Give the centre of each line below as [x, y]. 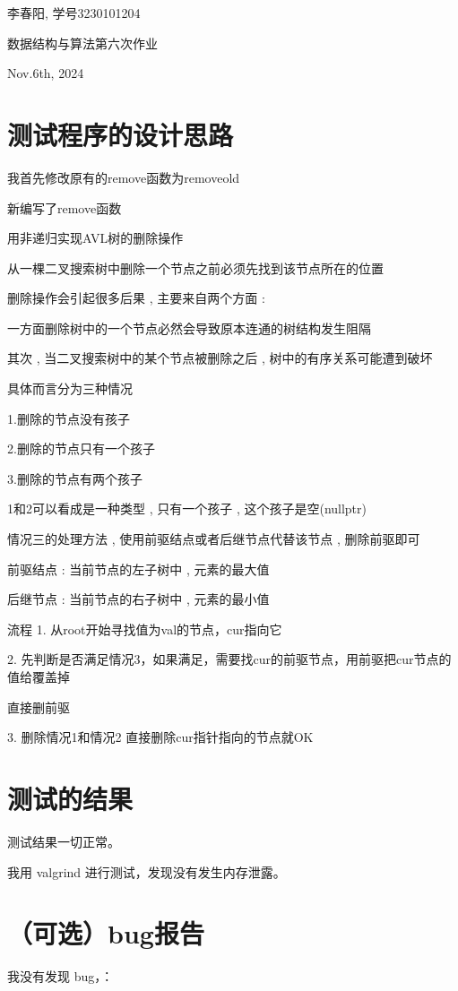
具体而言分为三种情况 [70, 388]
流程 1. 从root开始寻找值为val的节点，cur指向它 [145, 629]
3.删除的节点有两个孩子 [75, 478]
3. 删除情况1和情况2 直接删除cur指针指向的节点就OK [160, 737]
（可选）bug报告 [106, 933]
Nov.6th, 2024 [46, 73]
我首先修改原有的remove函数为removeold [124, 177]
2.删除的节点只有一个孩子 [81, 448]
